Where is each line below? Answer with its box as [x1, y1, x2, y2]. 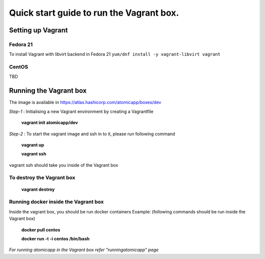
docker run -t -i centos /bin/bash [21, 235, 90, 241]
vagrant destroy [21, 186, 55, 192]
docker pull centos [21, 227, 60, 233]
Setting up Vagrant [9, 26, 68, 34]
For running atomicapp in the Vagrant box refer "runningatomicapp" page [9, 247, 159, 253]
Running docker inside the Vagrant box [9, 199, 104, 206]
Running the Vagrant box [9, 86, 87, 95]
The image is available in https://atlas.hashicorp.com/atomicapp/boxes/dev [9, 100, 161, 105]
